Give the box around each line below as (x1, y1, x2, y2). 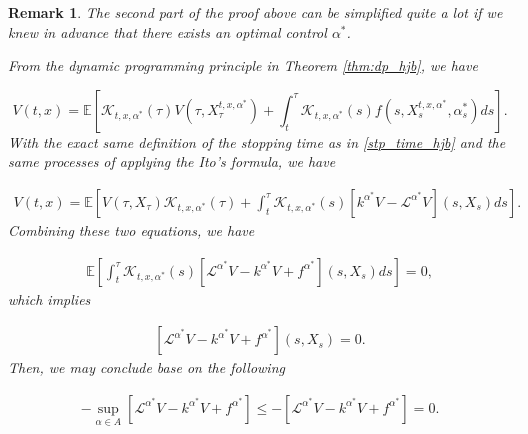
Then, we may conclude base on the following (8, 357, 285, 378)
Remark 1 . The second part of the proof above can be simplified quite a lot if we (8, 2, 503, 22)
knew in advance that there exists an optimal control (8, 21, 327, 42)
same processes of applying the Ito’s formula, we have (8, 151, 336, 172)
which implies (8, 288, 91, 309)
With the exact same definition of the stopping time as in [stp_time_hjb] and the (8, 131, 506, 152)
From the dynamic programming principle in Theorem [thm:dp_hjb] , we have (8, 55, 478, 76)
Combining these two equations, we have (8, 220, 255, 240)
